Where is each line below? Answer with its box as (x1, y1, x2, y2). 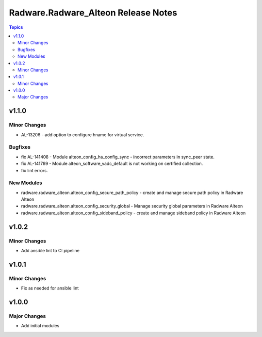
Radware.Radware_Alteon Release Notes (9, 7, 177, 18)
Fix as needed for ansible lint (21, 285, 79, 291)
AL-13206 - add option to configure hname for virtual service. (21, 131, 144, 138)
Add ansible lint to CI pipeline (21, 248, 80, 253)
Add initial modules (21, 323, 60, 329)
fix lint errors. (21, 167, 48, 173)
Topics (9, 24, 23, 30)
